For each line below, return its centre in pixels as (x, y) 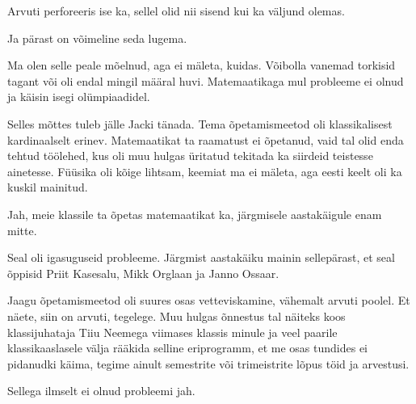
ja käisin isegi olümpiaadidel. (79, 97)
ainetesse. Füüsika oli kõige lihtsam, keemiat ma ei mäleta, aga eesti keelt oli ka (205, 171)
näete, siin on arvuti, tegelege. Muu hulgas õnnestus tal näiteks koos (176, 316)
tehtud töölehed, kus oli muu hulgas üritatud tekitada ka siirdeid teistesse (190, 156)
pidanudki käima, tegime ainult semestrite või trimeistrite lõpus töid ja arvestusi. (208, 363)
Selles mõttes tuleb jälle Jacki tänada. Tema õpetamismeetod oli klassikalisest (200, 123)
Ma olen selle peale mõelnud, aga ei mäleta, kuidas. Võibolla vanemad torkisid (202, 65)
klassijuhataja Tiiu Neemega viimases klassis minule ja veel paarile (172, 332)
